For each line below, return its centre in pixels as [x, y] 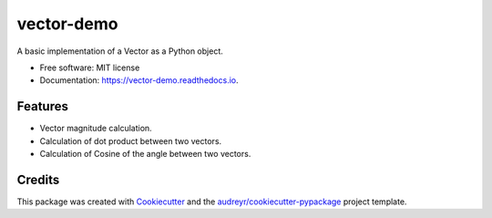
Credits [38, 179]
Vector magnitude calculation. [96, 129]
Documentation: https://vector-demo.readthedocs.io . [139, 80]
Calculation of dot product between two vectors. [131, 140]
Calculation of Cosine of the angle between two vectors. [145, 154]
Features [42, 106]
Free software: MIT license [90, 67]
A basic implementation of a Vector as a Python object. [120, 51]
